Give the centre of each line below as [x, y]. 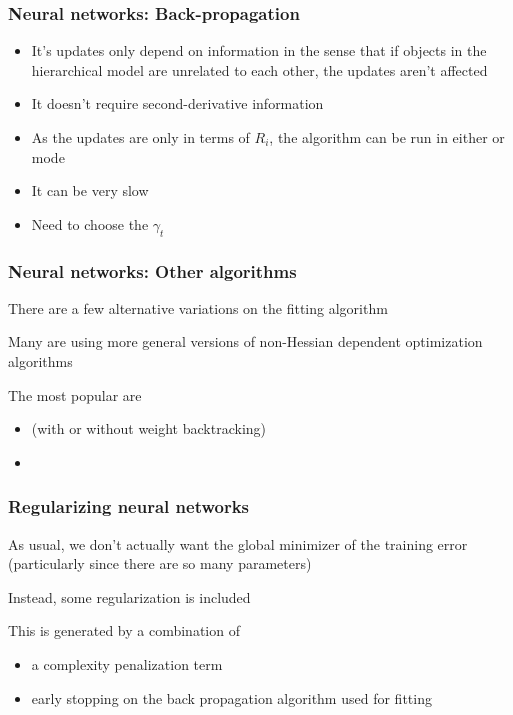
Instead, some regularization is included [129, 596]
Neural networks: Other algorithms [152, 270]
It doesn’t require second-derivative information [177, 103]
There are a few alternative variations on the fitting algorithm [198, 307]
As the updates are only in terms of [140, 137]
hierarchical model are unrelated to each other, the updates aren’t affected [259, 69]
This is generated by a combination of [124, 630]
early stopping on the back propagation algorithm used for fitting [231, 697]
